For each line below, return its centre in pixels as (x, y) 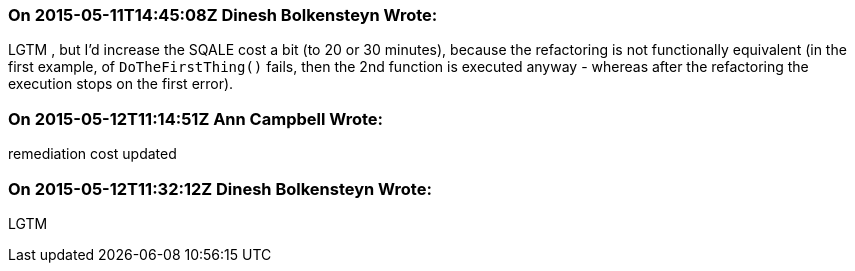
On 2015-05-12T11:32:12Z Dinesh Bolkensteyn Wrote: (220, 188)
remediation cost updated (92, 154)
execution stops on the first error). (121, 84)
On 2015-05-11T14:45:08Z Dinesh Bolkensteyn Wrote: (223, 15)
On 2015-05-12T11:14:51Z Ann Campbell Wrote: (195, 118)
